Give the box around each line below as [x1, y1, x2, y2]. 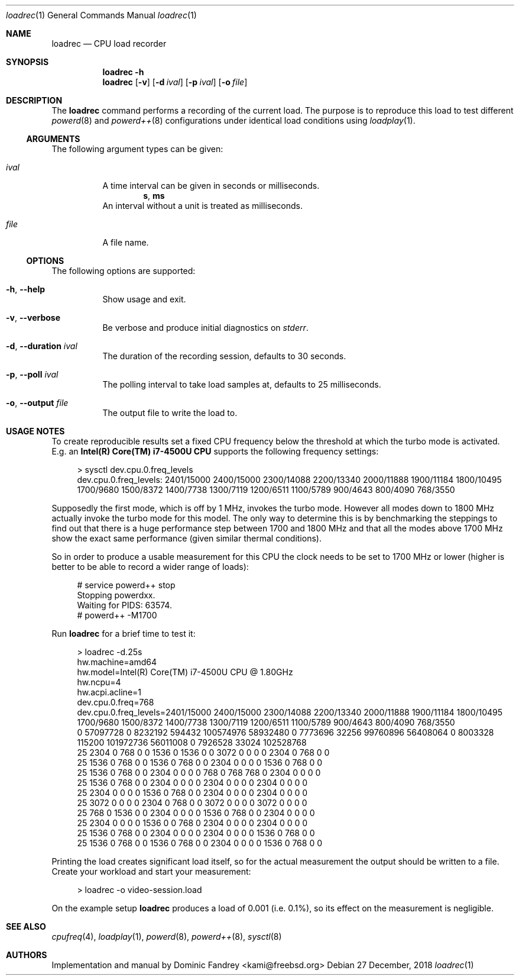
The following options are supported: [51, 266, 196, 276]
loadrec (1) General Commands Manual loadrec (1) [6, 10, 197, 20]
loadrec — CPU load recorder [51, 38, 167, 49]
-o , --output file [6, 398, 69, 408]
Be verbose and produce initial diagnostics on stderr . [102, 323, 309, 333]
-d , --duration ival [6, 341, 77, 351]
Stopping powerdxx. [77, 590, 155, 600]
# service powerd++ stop [77, 580, 176, 590]
